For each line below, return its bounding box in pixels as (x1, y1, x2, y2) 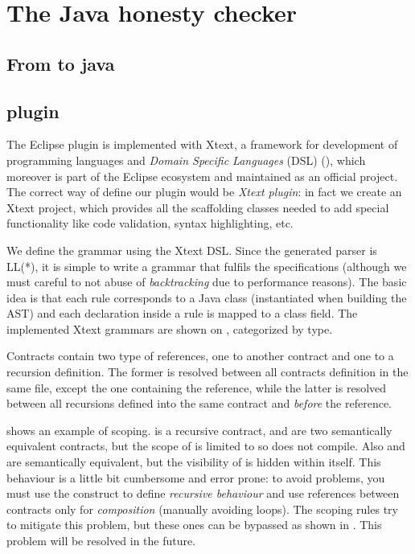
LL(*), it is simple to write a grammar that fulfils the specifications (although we (6, 257, 407, 274)
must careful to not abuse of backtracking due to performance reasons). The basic (6, 273, 407, 290)
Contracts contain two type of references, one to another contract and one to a (6, 347, 394, 364)
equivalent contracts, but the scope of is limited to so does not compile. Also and (6, 437, 405, 454)
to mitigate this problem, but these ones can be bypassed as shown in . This (6, 516, 382, 533)
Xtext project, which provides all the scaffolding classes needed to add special (6, 199, 389, 215)
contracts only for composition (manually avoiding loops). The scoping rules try (6, 500, 398, 517)
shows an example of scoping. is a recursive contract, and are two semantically (6, 421, 392, 438)
